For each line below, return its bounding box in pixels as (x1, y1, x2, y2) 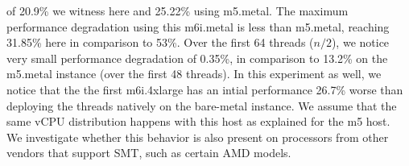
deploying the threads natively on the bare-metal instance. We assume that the (6, 97, 397, 114)
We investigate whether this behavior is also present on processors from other (6, 128, 389, 145)
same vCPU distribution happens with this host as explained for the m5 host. (6, 113, 390, 130)
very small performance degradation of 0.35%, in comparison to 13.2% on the (6, 49, 388, 66)
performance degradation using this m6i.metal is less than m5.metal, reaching (6, 18, 390, 35)
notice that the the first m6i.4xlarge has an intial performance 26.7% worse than (6, 81, 403, 98)
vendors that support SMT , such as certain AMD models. (6, 144, 291, 161)
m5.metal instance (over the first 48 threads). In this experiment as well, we (6, 65, 382, 82)
